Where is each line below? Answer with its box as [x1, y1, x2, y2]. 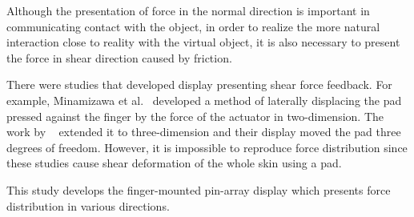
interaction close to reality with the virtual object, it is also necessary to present [6, 34, 400, 50]
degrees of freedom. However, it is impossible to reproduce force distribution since [6, 139, 408, 155]
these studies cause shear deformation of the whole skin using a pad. [6, 155, 342, 171]
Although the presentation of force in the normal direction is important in [6, 2, 370, 18]
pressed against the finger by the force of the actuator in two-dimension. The [6, 107, 384, 124]
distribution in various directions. [6, 197, 170, 214]
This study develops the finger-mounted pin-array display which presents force [6, 181, 391, 198]
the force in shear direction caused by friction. [6, 49, 232, 66]
